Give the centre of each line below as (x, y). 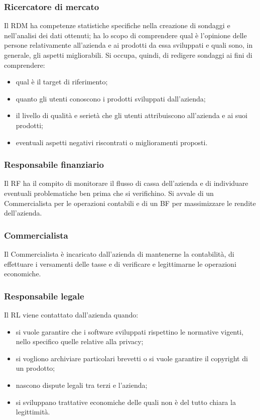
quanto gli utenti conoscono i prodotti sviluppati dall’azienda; (111, 98)
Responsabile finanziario (54, 165)
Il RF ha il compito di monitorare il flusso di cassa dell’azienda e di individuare (126, 183)
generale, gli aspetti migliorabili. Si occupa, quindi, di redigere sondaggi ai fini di (128, 55)
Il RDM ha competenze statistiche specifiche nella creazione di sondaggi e (117, 25)
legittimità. (33, 412)
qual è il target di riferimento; (62, 82)
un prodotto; (35, 368)
